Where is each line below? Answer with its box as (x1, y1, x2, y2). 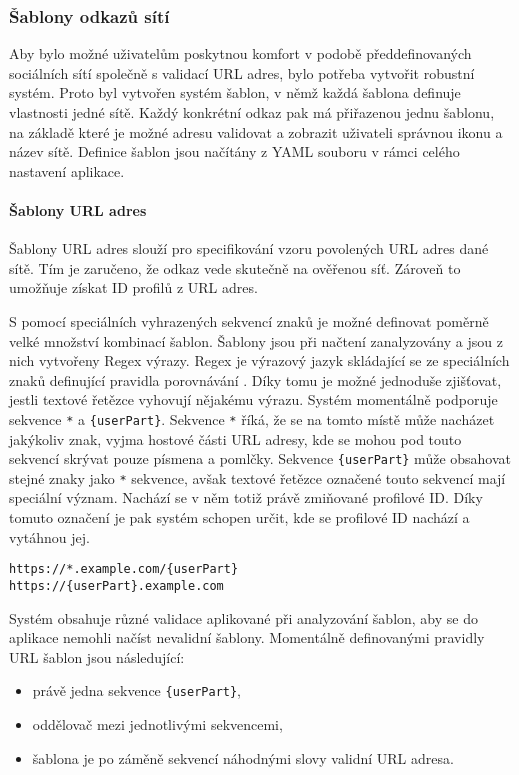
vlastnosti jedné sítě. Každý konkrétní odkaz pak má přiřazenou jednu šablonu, (9, 102, 495, 122)
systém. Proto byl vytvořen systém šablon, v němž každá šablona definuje (9, 82, 461, 103)
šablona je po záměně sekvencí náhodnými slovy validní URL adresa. (32, 747, 454, 768)
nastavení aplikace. (9, 160, 125, 181)
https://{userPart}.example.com (9, 578, 224, 593)
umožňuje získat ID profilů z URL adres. (9, 277, 258, 298)
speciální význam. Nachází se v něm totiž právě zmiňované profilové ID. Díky (9, 487, 483, 508)
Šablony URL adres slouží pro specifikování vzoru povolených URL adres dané (9, 238, 489, 259)
